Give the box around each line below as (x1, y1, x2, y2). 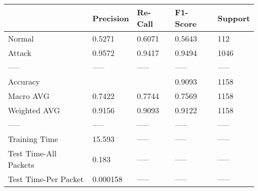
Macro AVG (8, 90, 50, 101)
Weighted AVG (8, 104, 61, 116)
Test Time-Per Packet (8, 173, 84, 185)
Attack (8, 47, 32, 58)
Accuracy (8, 76, 40, 87)
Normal (8, 33, 34, 44)
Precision (92, 12, 129, 24)
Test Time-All (8, 147, 57, 159)
